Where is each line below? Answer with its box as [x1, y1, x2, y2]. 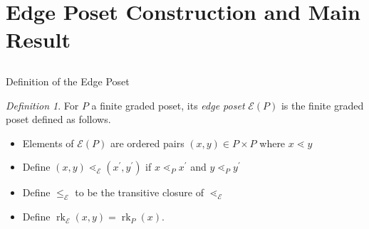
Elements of [22, 135, 74, 150]
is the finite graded [281, 97, 364, 112]
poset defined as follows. [6, 112, 111, 127]
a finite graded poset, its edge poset [91, 97, 245, 112]
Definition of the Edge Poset [6, 73, 130, 88]
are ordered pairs [110, 135, 184, 150]
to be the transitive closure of [75, 185, 204, 200]
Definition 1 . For [6, 97, 79, 112]
